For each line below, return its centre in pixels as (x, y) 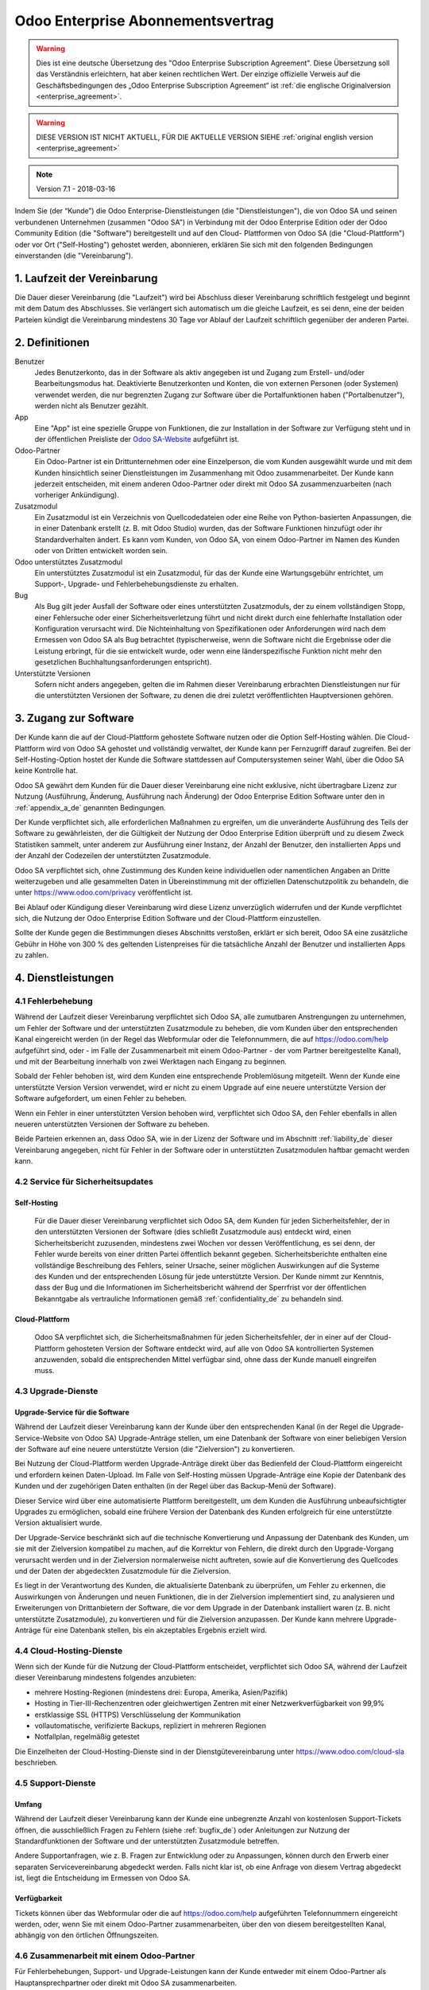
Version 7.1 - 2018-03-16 (76, 189)
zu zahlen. (32, 955)
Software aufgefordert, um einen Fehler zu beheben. (100, 1098)
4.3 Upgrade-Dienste (56, 1391)
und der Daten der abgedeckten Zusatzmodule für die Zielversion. (123, 1571)
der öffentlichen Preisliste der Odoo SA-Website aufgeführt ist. (137, 439)
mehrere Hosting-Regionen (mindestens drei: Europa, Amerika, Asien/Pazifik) (161, 1692)
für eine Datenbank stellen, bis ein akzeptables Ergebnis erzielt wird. (155, 1630)
